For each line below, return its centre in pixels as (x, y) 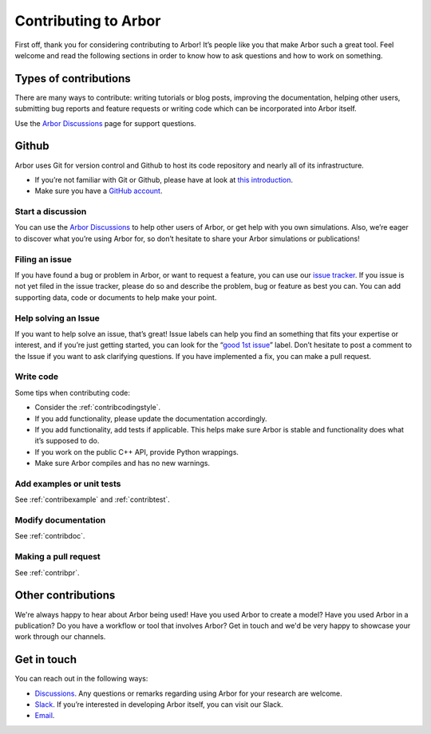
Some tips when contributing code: (73, 393)
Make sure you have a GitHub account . (99, 191)
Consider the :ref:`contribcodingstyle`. (98, 408)
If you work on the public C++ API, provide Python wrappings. (137, 452)
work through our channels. (60, 637)
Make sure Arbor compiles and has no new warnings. (123, 464)
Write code (37, 377)
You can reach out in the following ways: (81, 679)
